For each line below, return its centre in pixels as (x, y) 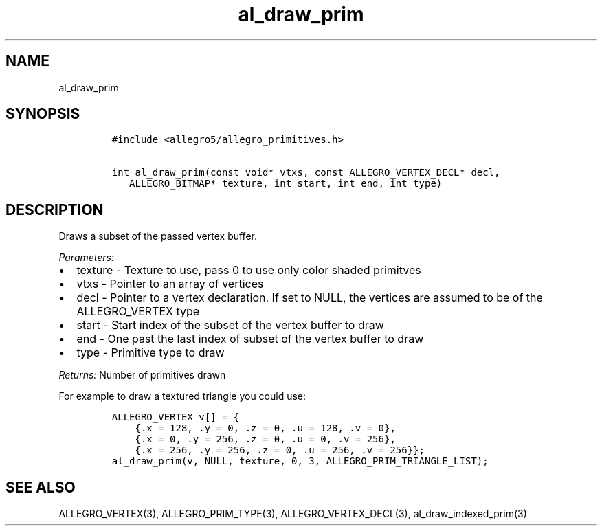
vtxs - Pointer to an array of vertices (170, 284)
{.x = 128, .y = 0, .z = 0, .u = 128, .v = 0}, (265, 428)
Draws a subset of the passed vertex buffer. (158, 236)
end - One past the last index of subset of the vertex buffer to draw (250, 339)
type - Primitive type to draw (150, 353)
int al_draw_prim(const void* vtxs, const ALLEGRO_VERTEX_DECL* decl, (306, 173)
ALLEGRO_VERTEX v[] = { (176, 417)
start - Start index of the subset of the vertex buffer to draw (230, 325)
